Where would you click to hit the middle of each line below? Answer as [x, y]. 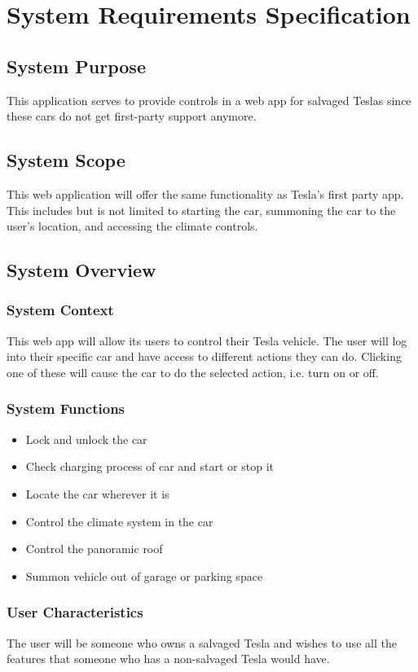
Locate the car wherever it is [97, 493]
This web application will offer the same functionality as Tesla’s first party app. [205, 193]
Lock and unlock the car [86, 439]
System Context [60, 310]
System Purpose [76, 66]
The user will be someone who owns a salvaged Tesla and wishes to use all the [202, 642]
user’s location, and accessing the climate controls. [132, 226]
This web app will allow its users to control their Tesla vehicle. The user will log [207, 340]
